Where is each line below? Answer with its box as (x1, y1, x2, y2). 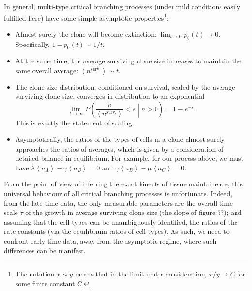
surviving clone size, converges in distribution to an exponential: (15, 91, 206, 101)
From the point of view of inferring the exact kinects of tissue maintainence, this (4, 179, 243, 189)
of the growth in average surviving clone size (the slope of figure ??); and (25, 207, 242, 217)
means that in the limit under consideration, (75, 269, 207, 279)
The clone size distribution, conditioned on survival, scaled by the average (15, 81, 235, 92)
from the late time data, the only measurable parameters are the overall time (4, 198, 233, 208)
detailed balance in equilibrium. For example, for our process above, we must (15, 153, 244, 163)
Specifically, (15, 39, 50, 49)
